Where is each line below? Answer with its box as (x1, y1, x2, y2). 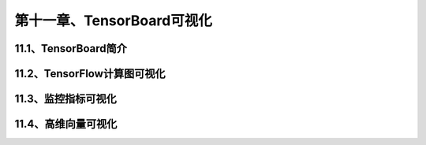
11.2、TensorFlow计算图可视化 (14, 67, 166, 80)
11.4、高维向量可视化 (14, 117, 118, 131)
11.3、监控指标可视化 (14, 92, 118, 106)
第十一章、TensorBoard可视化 (14, 12, 212, 29)
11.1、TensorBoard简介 (14, 42, 128, 55)
